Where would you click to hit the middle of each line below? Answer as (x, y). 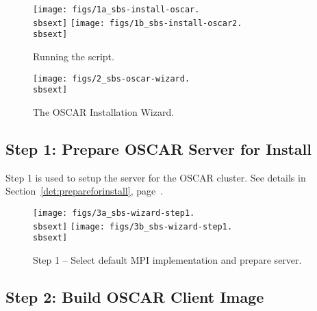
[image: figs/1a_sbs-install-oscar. (116, 10)
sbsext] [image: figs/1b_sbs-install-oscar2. (138, 23)
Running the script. (74, 56)
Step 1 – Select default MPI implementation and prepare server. (167, 259)
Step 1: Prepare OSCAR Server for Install (158, 148)
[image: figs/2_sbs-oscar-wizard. (112, 78)
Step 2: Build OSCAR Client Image (135, 296)
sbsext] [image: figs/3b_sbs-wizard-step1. (133, 226)
